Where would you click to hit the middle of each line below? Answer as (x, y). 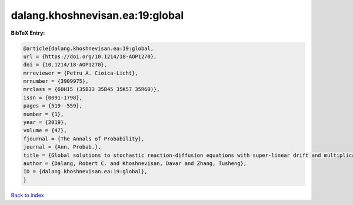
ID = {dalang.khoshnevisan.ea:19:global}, (85, 172)
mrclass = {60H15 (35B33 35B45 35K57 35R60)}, (91, 89)
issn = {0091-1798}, (53, 98)
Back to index (27, 195)
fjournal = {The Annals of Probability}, (84, 139)
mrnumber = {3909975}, (56, 81)
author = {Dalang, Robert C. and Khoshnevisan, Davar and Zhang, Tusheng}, (135, 164)
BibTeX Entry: (28, 33)
